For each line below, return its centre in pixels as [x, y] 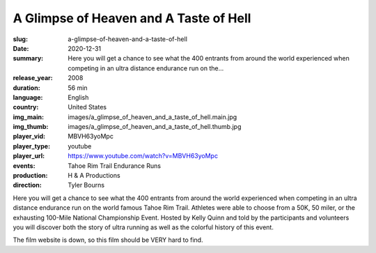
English [78, 97]
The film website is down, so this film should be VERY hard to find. [108, 240]
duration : [27, 88]
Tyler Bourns [86, 185]
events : [24, 166]
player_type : [32, 146]
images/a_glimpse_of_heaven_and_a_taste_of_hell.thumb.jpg [155, 127]
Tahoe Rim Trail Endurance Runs [115, 166]
